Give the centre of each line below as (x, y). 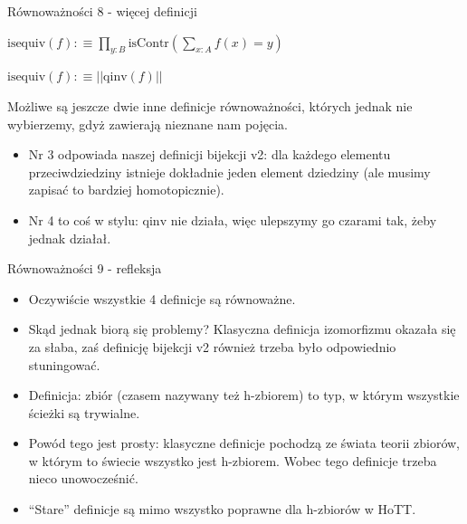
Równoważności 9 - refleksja (85, 268)
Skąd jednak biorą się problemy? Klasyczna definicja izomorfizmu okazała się (242, 329)
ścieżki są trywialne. (84, 412)
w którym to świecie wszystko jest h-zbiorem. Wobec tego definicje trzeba (233, 460)
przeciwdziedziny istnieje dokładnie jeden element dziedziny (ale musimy (229, 171)
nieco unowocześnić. (83, 478)
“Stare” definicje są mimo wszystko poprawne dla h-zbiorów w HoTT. (222, 509)
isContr (148, 43)
